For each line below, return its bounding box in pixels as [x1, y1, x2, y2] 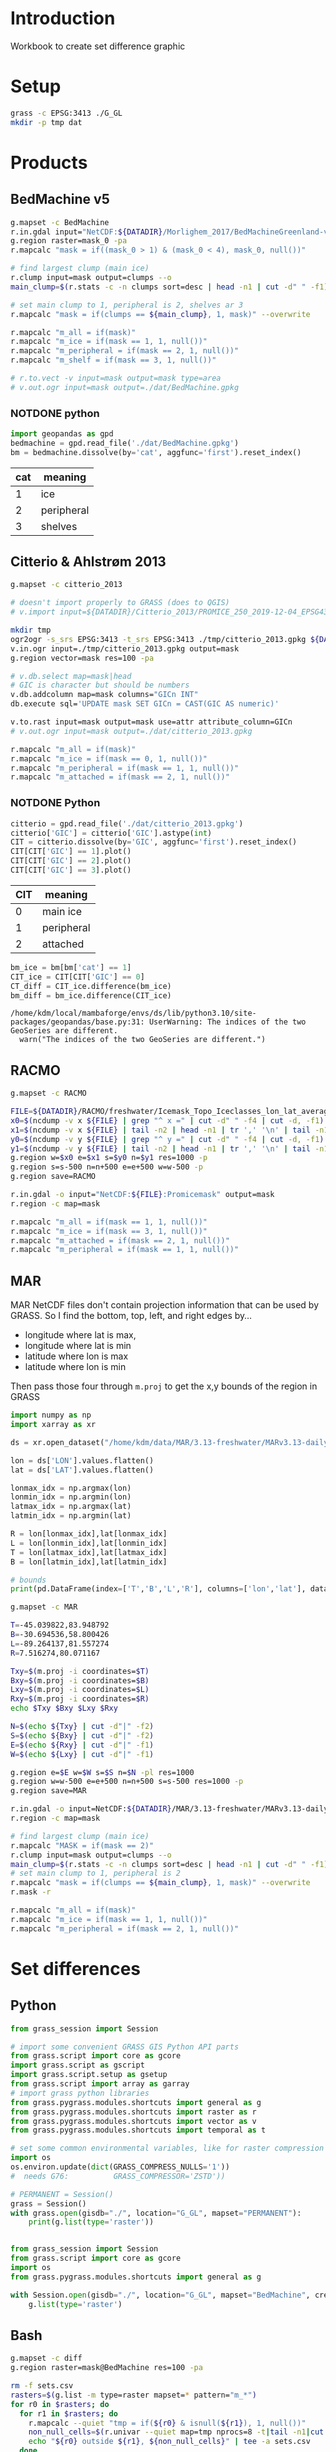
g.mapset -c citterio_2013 [10, 580, 123, 590]
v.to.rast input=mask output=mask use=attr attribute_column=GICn [10, 717, 293, 727]
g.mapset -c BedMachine [10, 217, 110, 227]
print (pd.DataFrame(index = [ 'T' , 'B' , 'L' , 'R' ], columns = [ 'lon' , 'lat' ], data [10, 1584, 329, 1594]
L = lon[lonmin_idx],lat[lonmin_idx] [10, 1538, 168, 1548]
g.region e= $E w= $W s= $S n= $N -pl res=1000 [10, 1767, 195, 1777]
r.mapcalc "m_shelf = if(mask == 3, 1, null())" [10, 355, 217, 366]
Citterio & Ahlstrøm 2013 [10, 553, 167, 571]
